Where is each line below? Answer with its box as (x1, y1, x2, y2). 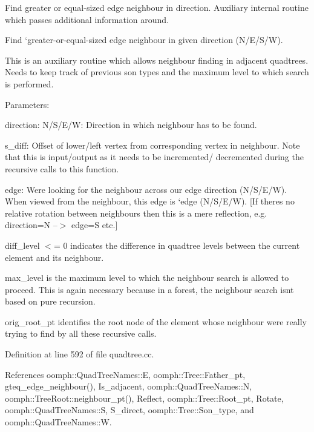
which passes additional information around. (5, 13, 169, 25)
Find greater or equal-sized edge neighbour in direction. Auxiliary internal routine (5, 1, 309, 13)
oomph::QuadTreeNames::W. (5, 416, 112, 428)
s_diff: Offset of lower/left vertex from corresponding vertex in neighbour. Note (5, 138, 300, 151)
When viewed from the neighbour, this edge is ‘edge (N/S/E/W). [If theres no (5, 195, 295, 208)
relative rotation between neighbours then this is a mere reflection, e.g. (5, 206, 267, 219)
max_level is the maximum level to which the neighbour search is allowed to (5, 271, 289, 284)
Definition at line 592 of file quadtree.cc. (5, 348, 154, 360)
